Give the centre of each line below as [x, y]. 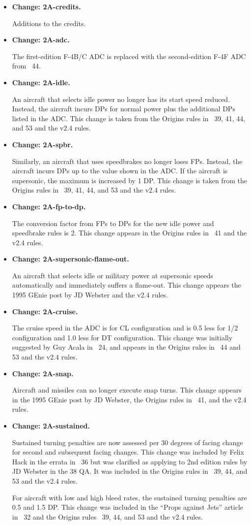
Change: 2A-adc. [41, 40]
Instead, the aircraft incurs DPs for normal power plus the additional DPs [124, 109]
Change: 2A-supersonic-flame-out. [70, 259]
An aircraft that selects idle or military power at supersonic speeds [112, 275]
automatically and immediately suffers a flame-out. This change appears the [126, 285]
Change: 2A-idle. [41, 82]
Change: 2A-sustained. [51, 426]
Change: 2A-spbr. [42, 144]
